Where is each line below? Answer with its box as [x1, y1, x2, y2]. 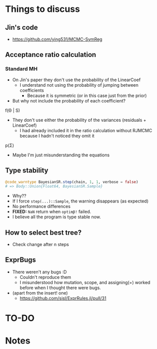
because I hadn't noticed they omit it [19, 133, 95, 139]
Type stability [5, 166, 49, 175]
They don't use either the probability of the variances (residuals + [12, 117, 147, 123]
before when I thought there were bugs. [19, 285, 101, 291]
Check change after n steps [12, 242, 69, 248]
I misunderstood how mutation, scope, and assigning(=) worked [19, 279, 151, 285]
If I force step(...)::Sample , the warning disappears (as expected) [12, 198, 149, 204]
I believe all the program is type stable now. [12, 214, 101, 220]
